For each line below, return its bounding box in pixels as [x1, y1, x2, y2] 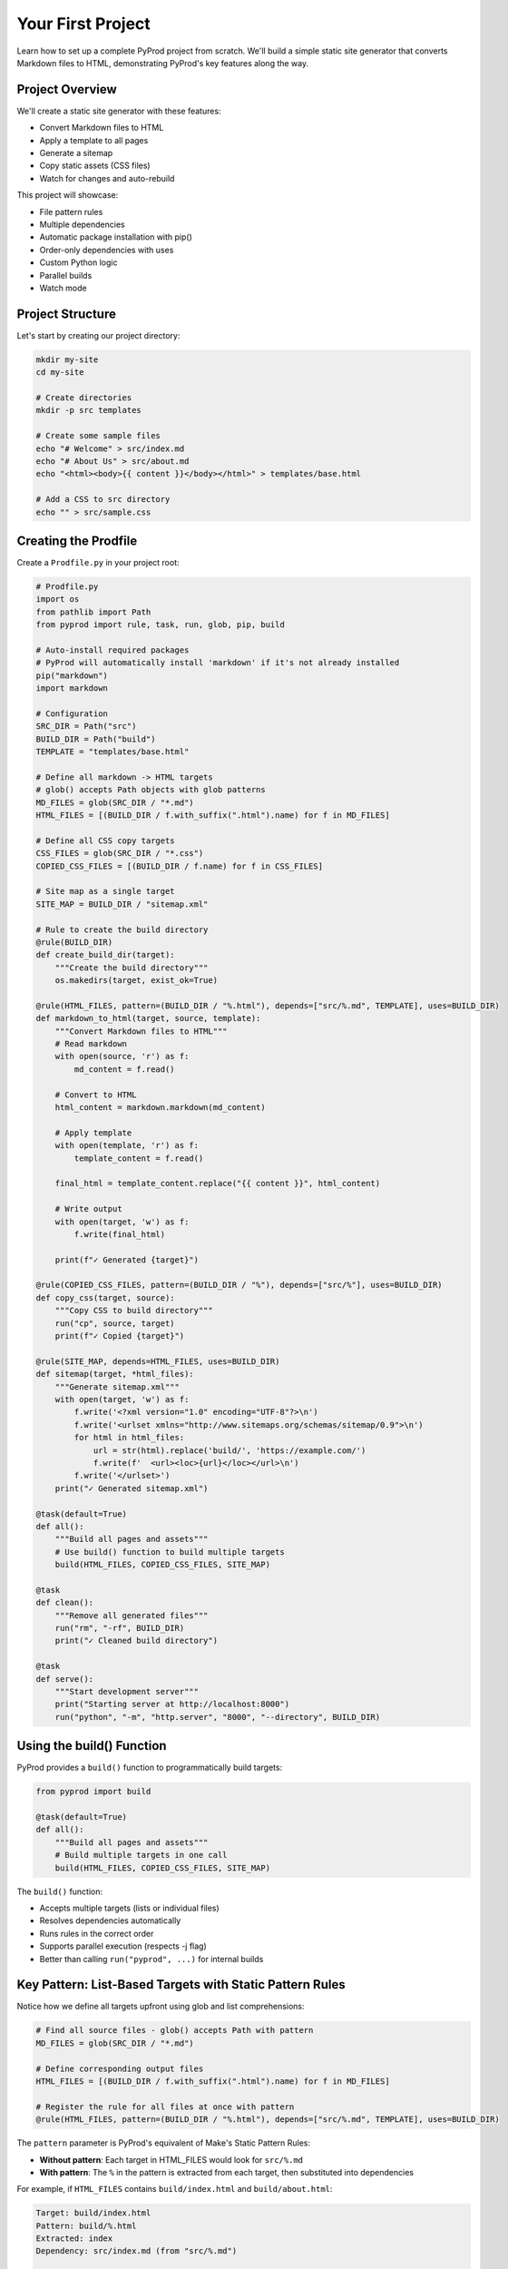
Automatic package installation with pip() [39, 231, 192, 242]
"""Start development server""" [54, 1686, 200, 1696]
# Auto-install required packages [35, 644, 190, 655]
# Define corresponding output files [35, 2063, 204, 2074]
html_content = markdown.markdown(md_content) [54, 1103, 267, 1112]
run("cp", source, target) [54, 1318, 176, 1329]
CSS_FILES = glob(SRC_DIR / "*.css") [35, 849, 204, 859]
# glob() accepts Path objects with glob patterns [35, 785, 267, 795]
